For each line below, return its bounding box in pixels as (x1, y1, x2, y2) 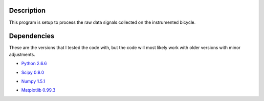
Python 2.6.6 (21, 61, 47, 67)
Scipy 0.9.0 (21, 69, 44, 75)
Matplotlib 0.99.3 (21, 87, 56, 93)
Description (9, 6, 46, 15)
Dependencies (9, 32, 55, 40)
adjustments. (9, 51, 35, 57)
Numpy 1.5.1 (21, 78, 45, 84)
